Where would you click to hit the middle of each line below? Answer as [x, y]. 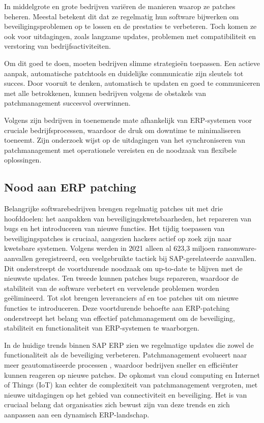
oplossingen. [23, 160]
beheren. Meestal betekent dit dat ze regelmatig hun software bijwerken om [122, 16]
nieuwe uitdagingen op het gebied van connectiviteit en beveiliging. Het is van [126, 394]
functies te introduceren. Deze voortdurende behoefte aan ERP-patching [117, 308]
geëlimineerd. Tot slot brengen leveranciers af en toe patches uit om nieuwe [121, 298]
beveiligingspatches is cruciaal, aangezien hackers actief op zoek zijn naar [118, 238]
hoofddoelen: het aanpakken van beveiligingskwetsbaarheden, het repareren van [128, 218]
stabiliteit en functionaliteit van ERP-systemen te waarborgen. [102, 328]
